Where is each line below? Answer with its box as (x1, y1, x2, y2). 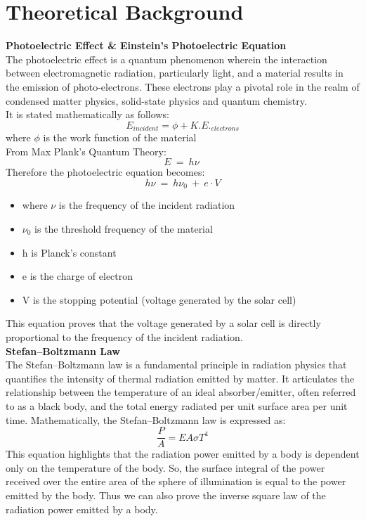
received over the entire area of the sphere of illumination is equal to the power (6, 474, 346, 489)
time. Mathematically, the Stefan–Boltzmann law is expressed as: (6, 412, 286, 427)
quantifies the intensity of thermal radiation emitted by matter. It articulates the (6, 371, 355, 385)
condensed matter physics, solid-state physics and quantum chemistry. (6, 93, 307, 108)
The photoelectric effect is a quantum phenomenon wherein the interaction (6, 51, 327, 66)
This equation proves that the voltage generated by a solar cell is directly (6, 316, 321, 330)
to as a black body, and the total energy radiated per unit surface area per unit (6, 398, 348, 413)
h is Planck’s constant (22, 245, 117, 259)
